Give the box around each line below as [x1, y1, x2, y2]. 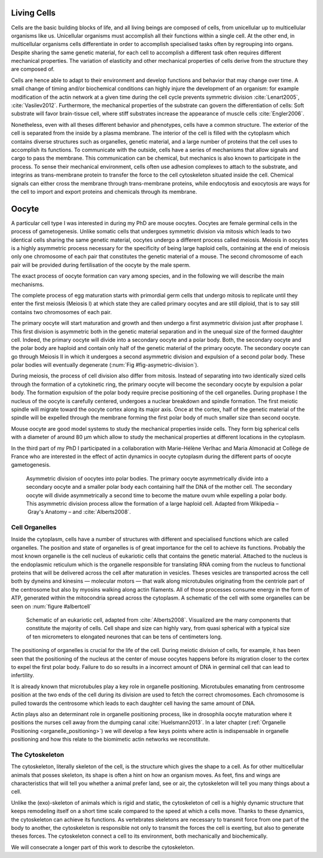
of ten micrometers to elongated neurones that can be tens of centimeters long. [26, 633, 223, 640]
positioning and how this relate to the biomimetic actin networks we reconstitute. [11, 736, 211, 743]
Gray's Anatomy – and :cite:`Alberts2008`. [27, 509, 131, 516]
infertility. [11, 672, 34, 679]
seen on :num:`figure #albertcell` [11, 603, 92, 610]
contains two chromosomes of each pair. [11, 308, 112, 315]
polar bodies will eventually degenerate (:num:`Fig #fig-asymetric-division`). [11, 361, 199, 369]
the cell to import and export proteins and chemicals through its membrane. [11, 188, 197, 195]
